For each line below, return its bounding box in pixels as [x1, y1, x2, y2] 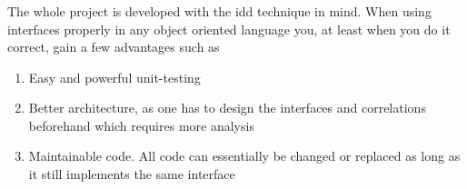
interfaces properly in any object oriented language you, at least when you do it [7, 19, 451, 38]
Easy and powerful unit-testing [28, 67, 201, 86]
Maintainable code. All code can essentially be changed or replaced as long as [28, 146, 461, 165]
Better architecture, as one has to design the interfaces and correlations [28, 98, 426, 117]
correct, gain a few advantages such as [7, 37, 220, 56]
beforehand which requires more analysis [28, 115, 254, 134]
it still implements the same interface [28, 164, 235, 184]
